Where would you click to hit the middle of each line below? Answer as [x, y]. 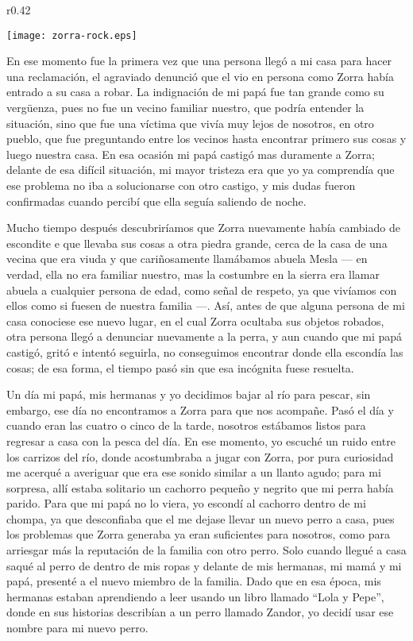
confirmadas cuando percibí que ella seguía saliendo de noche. [156, 201]
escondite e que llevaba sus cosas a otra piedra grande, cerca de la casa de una [197, 243]
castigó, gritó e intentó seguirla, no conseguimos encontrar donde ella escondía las [205, 351]
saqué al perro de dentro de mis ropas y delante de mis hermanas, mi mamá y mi [204, 565]
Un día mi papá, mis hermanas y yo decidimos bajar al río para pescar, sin [189, 394]
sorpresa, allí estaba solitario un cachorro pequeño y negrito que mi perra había [200, 487]
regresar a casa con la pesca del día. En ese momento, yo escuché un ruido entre [201, 440]
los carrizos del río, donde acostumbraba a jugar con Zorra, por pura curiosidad [200, 456]
